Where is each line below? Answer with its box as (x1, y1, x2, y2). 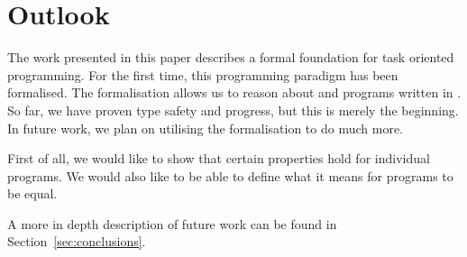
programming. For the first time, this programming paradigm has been (7, 65, 398, 84)
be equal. (7, 184, 58, 203)
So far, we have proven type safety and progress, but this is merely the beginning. (7, 100, 459, 119)
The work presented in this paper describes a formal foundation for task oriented (7, 48, 454, 67)
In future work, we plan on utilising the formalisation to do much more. (7, 118, 403, 137)
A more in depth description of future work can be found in (7, 214, 337, 233)
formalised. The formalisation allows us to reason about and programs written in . (7, 83, 462, 102)
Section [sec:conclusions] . (7, 232, 146, 251)
